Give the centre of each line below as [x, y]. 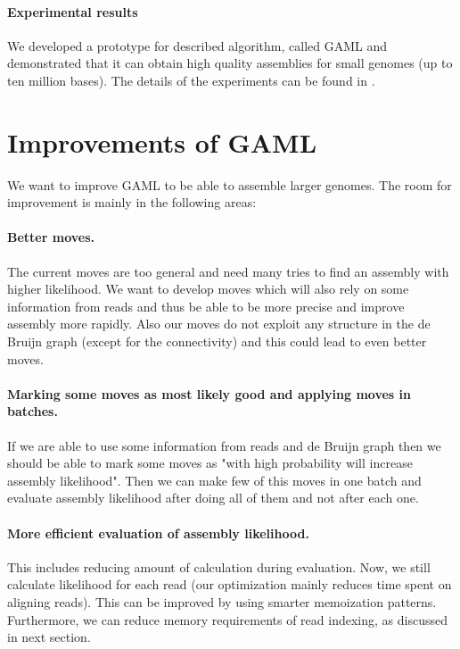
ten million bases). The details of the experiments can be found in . [191, 80]
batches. [33, 411]
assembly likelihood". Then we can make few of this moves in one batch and [214, 480]
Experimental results [73, 11]
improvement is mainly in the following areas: [132, 202]
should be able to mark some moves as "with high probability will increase [210, 463]
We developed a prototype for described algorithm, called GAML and [197, 45]
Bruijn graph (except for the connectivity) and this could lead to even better [217, 341]
